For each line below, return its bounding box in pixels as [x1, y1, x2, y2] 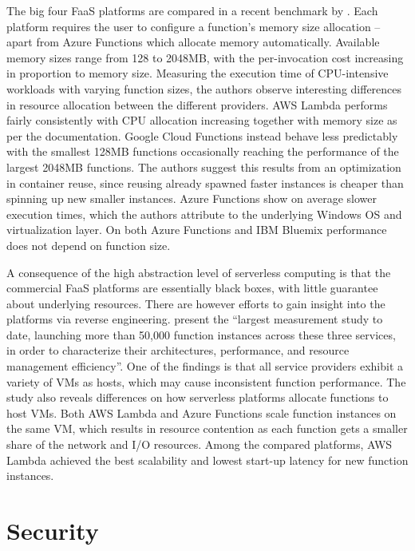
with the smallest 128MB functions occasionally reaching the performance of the [6, 143, 399, 160]
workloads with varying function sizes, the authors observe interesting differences [6, 80, 402, 97]
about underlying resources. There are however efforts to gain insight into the [6, 295, 385, 311]
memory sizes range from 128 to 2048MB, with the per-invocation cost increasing [6, 49, 404, 65]
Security [6, 514, 99, 546]
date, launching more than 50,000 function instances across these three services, [6, 326, 396, 343]
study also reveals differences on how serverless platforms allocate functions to [6, 389, 389, 406]
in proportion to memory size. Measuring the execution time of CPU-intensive [6, 65, 389, 81]
